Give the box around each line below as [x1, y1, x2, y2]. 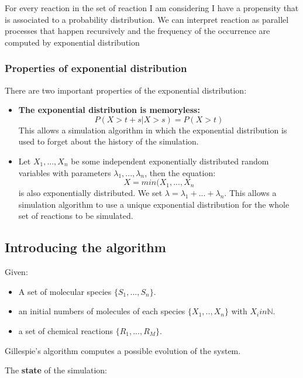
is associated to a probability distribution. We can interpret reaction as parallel [5, 13, 289, 25]
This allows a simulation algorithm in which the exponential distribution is [18, 123, 287, 136]
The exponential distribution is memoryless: [18, 104, 200, 116]
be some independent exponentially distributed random [71, 154, 269, 167]
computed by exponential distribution [5, 36, 140, 48]
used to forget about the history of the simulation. [18, 135, 199, 147]
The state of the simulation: [5, 364, 107, 376]
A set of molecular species [18, 285, 112, 297]
